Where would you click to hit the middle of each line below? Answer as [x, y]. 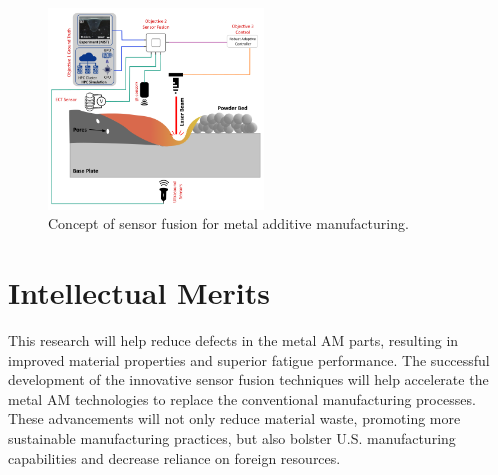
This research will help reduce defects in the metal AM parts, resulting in [233, 340]
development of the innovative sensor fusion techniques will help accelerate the [248, 379]
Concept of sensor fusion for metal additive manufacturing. [228, 223]
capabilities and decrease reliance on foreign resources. [174, 457]
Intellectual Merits [139, 292]
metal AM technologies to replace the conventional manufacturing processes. [242, 398]
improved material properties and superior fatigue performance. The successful [249, 359]
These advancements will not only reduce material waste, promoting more [234, 418]
